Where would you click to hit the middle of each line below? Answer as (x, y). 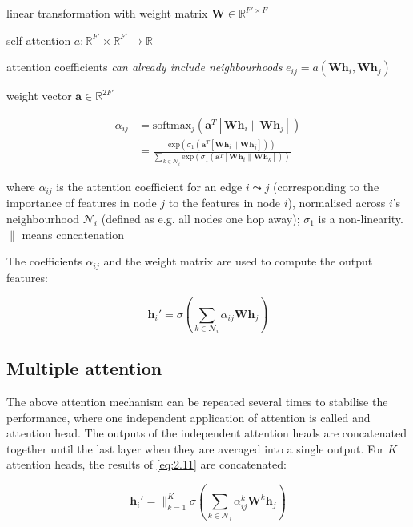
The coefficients (44, 261)
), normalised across (337, 203)
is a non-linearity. (361, 218)
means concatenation (73, 234)
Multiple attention (84, 368)
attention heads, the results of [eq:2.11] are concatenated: (146, 464)
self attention (39, 40)
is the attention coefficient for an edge (149, 186)
